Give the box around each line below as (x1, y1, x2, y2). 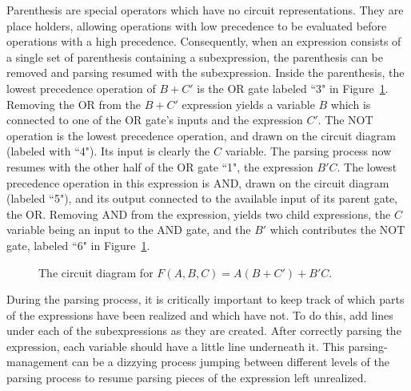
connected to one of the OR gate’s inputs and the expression (6, 111, 303, 128)
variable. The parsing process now (225, 143, 392, 159)
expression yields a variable (182, 95, 315, 112)
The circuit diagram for (38, 264, 154, 280)
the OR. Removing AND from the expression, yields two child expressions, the (6, 205, 391, 222)
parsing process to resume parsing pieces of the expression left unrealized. (6, 369, 367, 386)
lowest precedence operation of (6, 79, 156, 96)
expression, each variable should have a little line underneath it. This (6, 337, 345, 354)
